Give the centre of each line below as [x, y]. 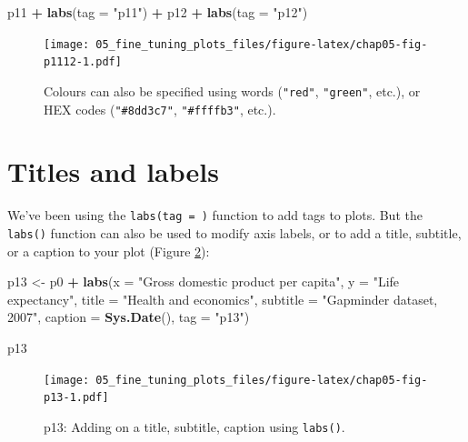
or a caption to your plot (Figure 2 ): [109, 251]
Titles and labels [113, 171]
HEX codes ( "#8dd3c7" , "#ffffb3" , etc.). [160, 109]
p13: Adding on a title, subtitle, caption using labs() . [194, 426]
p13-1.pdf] [76, 398]
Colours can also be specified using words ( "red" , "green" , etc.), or [232, 90]
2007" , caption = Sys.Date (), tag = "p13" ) [129, 317]
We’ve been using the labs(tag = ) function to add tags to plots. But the [215, 215]
